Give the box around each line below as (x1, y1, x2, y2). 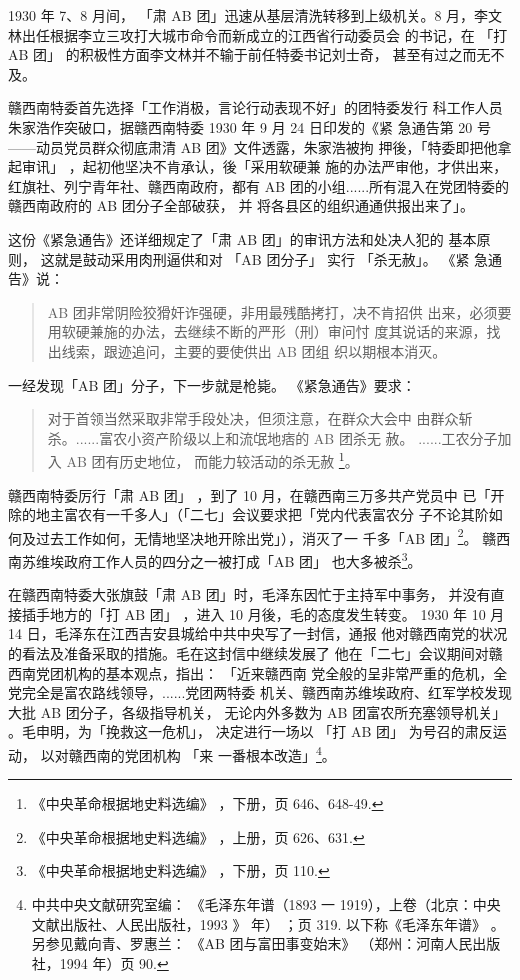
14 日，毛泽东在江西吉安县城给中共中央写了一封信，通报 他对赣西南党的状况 (8, 623, 508, 644)
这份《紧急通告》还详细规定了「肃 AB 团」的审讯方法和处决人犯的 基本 (8, 228, 477, 249)
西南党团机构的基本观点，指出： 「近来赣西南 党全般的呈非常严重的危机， (8, 662, 494, 683)
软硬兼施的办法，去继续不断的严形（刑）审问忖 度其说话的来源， (61, 321, 487, 342)
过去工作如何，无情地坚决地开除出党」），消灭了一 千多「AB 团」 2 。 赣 (35, 524, 497, 548)
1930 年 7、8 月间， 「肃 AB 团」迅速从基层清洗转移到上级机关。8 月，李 (8, 5, 489, 25)
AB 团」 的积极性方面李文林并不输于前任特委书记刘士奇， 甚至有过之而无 (8, 44, 491, 65)
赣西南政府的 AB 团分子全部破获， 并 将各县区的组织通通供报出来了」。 (8, 195, 475, 216)
